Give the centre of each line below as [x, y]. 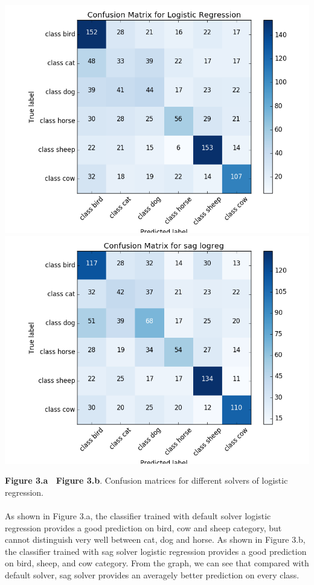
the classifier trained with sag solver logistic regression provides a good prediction [156, 551]
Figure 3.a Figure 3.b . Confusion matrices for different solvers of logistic [146, 480]
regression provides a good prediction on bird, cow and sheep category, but [143, 527]
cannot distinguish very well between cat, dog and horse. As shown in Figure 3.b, [155, 539]
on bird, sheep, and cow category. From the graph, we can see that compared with [157, 563]
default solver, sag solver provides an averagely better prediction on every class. [152, 574]
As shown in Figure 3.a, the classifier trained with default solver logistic [138, 515]
